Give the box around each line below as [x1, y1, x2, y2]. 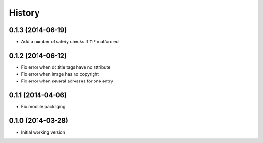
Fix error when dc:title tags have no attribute [21, 64, 111, 70]
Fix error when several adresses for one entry [21, 78, 113, 84]
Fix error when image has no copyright [21, 71, 99, 77]
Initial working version [21, 129, 66, 135]
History [9, 7, 40, 18]
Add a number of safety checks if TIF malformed [21, 39, 119, 45]
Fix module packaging [21, 103, 66, 109]
